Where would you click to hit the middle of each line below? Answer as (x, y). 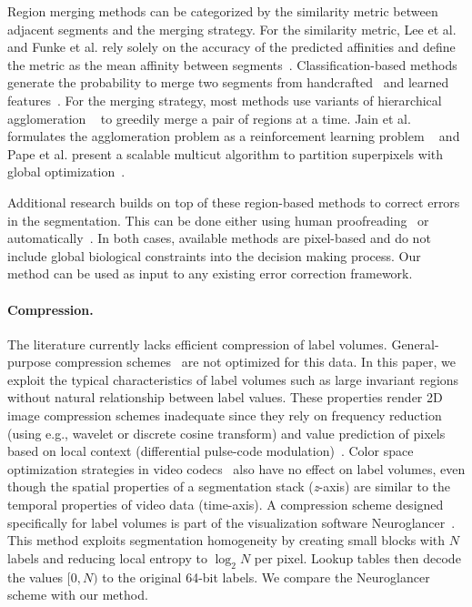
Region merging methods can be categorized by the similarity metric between (223, 11)
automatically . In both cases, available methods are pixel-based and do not (219, 238)
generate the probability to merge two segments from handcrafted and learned (228, 82)
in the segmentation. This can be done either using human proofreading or (218, 220)
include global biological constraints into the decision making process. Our (214, 255)
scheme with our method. (78, 595)
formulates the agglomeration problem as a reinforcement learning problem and (234, 136)
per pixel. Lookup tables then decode (357, 557)
